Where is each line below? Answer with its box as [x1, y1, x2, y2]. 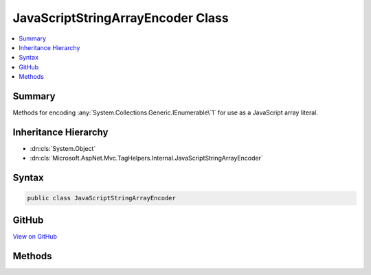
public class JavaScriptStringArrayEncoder [27, 194, 177, 202]
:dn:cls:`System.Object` [30, 144, 96, 152]
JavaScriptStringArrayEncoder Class [12, 10, 229, 25]
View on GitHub [12, 232, 58, 240]
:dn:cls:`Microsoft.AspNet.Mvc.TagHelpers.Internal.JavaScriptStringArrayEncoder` [30, 154, 264, 163]
